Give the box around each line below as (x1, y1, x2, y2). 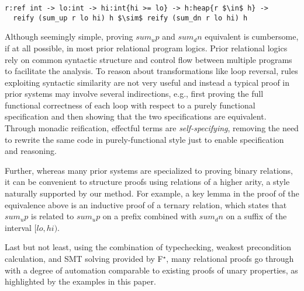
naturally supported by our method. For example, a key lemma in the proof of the (5, 187, 299, 199)
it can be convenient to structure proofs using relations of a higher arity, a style (5, 176, 290, 188)
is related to (30, 210, 74, 222)
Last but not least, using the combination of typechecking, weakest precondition (5, 241, 292, 253)
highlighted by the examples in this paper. (5, 275, 156, 288)
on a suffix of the (226, 210, 287, 222)
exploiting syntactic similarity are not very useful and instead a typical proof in (5, 76, 290, 88)
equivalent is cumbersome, (205, 30, 299, 43)
